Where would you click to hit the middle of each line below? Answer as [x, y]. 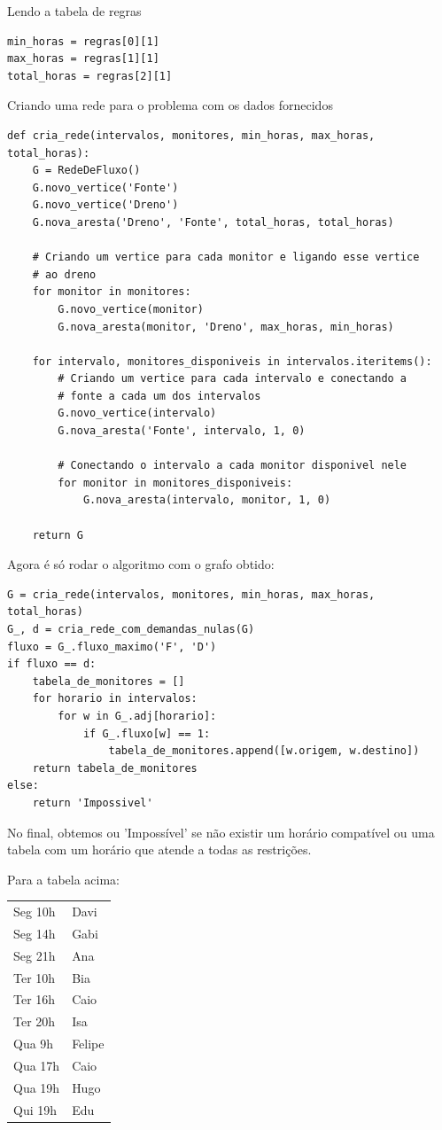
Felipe [88, 1044]
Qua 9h [34, 1044]
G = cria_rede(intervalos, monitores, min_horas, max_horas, [191, 594]
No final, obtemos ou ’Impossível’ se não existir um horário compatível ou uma [221, 832]
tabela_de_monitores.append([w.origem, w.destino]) [264, 751]
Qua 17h [37, 1065]
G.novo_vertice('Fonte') [105, 187]
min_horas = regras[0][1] [83, 41]
